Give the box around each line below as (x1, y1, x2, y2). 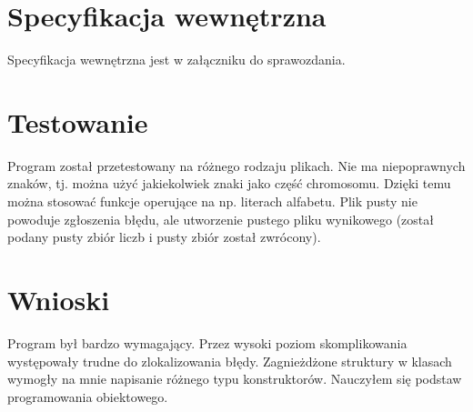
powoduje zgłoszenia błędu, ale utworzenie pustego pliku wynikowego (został (7, 209, 434, 228)
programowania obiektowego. (7, 387, 168, 406)
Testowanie (7, 103, 148, 140)
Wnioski (7, 281, 110, 317)
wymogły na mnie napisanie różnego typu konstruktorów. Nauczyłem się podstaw (7, 369, 462, 388)
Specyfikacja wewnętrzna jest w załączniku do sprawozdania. (7, 50, 346, 69)
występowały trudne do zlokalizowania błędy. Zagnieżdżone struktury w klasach (7, 351, 452, 370)
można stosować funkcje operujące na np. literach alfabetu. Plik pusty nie (7, 192, 418, 211)
